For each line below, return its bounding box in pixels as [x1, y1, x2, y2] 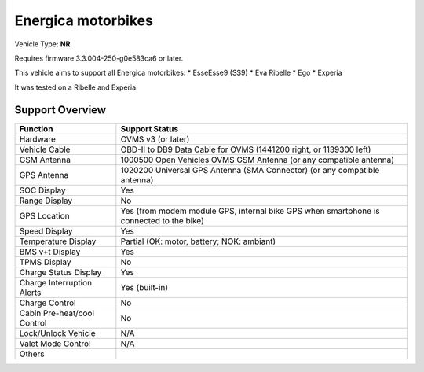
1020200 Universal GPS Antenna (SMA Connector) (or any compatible [120, 164, 380, 175]
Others [19, 348, 45, 359]
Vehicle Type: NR [14, 39, 71, 49]
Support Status [120, 123, 179, 134]
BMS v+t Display [19, 246, 81, 257]
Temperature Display [19, 236, 97, 247]
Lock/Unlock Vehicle [19, 327, 96, 338]
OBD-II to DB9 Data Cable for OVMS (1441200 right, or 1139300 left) [120, 144, 371, 155]
